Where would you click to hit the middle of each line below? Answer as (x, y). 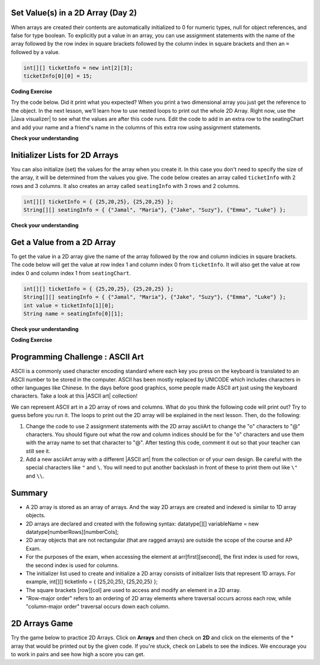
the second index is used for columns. (72, 565)
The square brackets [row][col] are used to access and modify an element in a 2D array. (133, 590)
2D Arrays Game (42, 624)
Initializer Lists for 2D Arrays (65, 155)
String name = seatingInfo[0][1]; (73, 314)
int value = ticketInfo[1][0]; (69, 305)
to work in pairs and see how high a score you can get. (78, 654)
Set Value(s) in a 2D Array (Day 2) (74, 13)
